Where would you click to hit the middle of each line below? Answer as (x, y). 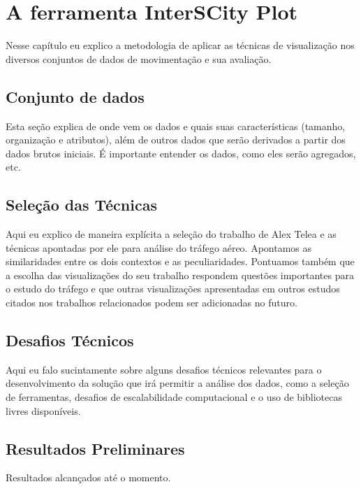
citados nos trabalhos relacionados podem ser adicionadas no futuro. (152, 303)
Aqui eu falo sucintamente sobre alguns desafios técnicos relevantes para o (164, 369)
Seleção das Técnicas (81, 205)
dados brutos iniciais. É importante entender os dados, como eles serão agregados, (181, 153)
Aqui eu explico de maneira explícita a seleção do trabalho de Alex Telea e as (171, 234)
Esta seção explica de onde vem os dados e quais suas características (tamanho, (176, 126)
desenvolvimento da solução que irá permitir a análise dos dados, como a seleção (177, 383)
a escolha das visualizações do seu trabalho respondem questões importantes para (180, 275)
